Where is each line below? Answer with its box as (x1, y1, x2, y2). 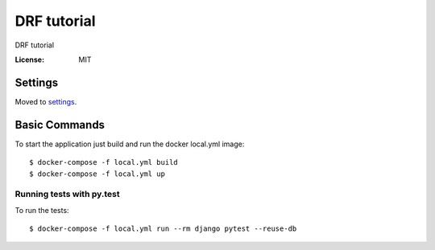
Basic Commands (14, 117, 105, 132)
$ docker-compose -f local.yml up (29, 169, 165, 178)
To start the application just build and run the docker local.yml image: (14, 139, 245, 149)
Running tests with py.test (14, 189, 120, 200)
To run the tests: (14, 205, 69, 215)
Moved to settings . (14, 96, 77, 106)
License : (14, 55, 44, 64)
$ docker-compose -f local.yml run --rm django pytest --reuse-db (29, 224, 297, 233)
